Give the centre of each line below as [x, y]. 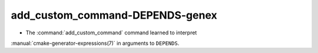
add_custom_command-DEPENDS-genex [114, 15]
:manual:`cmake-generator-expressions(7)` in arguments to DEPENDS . [95, 43]
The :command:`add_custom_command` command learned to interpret [111, 33]
